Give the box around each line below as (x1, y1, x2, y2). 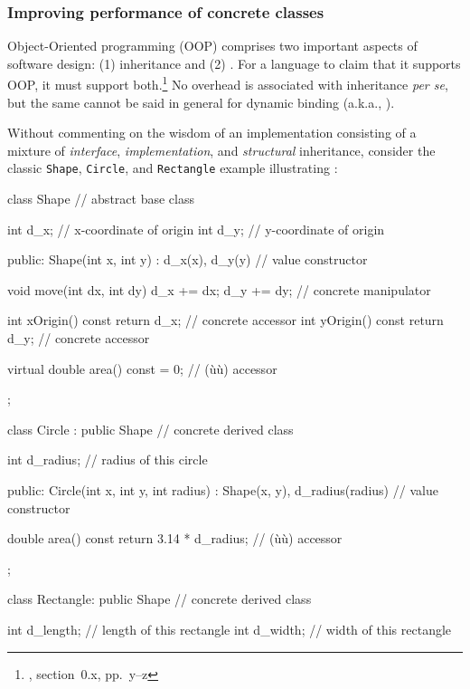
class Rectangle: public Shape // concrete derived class (7, 589, 312, 608)
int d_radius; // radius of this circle (7, 450, 208, 469)
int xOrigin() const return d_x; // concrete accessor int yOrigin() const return (7, 311, 444, 330)
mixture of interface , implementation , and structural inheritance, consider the (7, 140, 436, 159)
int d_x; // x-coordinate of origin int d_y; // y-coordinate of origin (7, 219, 385, 238)
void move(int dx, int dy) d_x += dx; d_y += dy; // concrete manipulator (7, 280, 431, 299)
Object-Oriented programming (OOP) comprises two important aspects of (7, 36, 418, 55)
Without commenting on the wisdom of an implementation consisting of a (7, 123, 417, 142)
